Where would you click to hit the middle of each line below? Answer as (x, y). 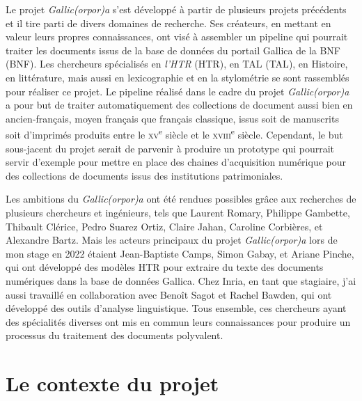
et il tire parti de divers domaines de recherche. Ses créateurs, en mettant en (168, 23)
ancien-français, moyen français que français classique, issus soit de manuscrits (172, 118)
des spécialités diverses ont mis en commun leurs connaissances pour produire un (178, 321)
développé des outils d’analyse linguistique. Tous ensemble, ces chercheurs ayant (176, 308)
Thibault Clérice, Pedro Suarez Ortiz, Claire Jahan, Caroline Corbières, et (164, 226)
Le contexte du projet (112, 383)
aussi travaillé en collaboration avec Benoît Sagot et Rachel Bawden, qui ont (169, 294)
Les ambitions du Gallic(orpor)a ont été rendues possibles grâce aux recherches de (181, 199)
